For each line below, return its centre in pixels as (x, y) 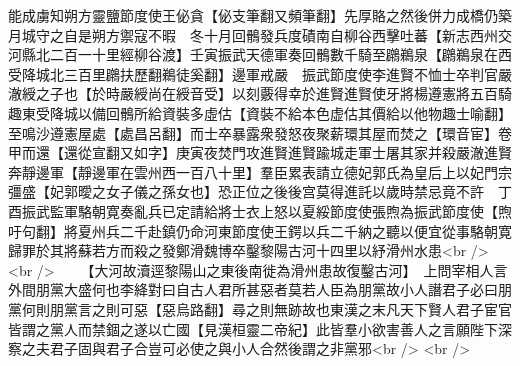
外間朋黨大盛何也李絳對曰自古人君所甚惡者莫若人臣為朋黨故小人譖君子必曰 (253, 289)
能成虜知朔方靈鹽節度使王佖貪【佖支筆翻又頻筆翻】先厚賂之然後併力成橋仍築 (260, 15)
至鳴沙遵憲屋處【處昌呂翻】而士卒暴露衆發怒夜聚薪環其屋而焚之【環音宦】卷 (260, 132)
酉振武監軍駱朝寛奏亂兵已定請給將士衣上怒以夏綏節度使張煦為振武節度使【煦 (260, 210)
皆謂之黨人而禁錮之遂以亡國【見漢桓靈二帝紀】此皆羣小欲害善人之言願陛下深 (260, 328)
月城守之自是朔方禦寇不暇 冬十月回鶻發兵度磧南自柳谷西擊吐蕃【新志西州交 (260, 34)
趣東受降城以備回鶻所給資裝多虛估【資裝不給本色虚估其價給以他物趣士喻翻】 (260, 112)
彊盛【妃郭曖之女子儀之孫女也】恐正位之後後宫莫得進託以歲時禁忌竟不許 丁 (260, 191)
